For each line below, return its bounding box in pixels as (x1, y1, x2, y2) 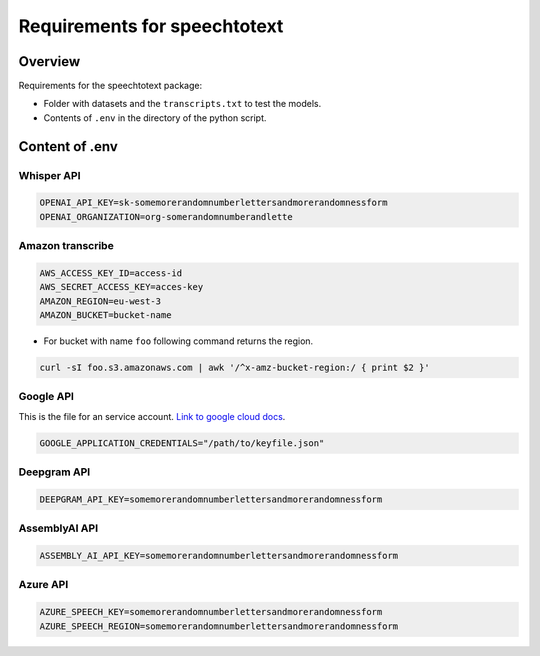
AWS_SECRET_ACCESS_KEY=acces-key (39, 281, 204, 293)
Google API (18, 390, 75, 404)
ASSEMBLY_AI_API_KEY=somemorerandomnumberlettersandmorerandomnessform (39, 550, 399, 562)
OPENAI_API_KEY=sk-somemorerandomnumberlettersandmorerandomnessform (39, 197, 388, 209)
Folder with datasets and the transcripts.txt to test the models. (43, 98, 322, 110)
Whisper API (18, 168, 81, 182)
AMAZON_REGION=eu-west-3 (39, 295, 162, 307)
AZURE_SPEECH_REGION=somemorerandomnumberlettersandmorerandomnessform (39, 620, 399, 632)
